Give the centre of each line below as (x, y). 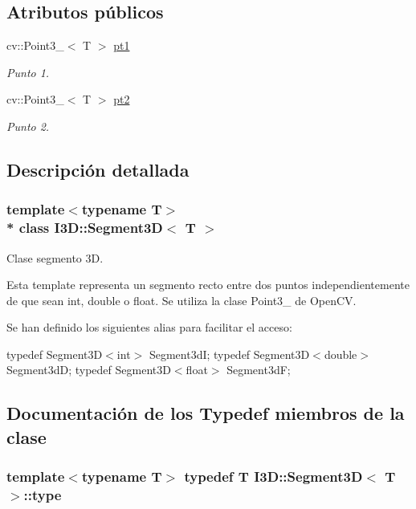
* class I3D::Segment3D (85, 228)
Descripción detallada (98, 169)
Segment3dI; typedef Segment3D (229, 354)
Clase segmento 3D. (55, 257)
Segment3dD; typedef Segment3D (89, 370)
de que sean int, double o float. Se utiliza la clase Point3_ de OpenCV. (181, 300)
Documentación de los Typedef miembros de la (206, 413)
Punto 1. (28, 72)
